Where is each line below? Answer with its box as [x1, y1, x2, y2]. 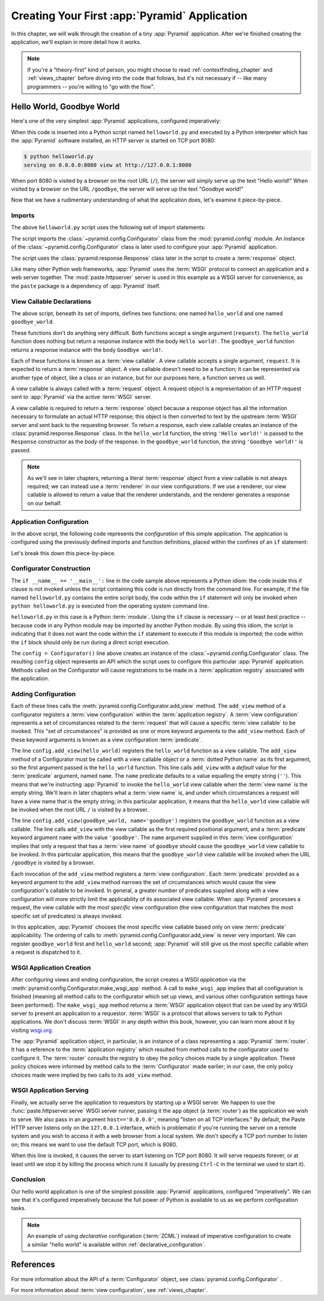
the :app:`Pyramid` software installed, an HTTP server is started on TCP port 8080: [11, 137, 216, 144]
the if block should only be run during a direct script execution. [11, 638, 170, 646]
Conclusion [11, 1175, 46, 1184]
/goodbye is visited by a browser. [11, 859, 95, 866]
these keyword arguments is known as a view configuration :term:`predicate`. [11, 736, 202, 743]
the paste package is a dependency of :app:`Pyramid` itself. [11, 282, 161, 289]
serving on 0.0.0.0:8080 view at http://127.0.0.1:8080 [23, 161, 192, 168]
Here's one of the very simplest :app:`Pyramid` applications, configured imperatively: [11, 117, 221, 125]
